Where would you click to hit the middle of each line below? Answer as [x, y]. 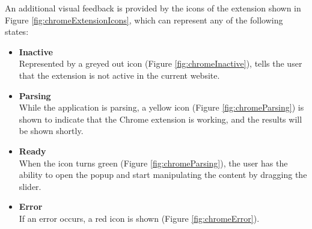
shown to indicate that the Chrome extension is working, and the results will [161, 119]
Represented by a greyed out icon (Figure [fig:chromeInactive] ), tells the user [161, 63]
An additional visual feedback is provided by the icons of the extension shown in [153, 8]
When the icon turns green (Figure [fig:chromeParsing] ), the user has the [153, 163]
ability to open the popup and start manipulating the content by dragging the [163, 175]
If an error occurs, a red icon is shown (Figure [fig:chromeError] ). [139, 218]
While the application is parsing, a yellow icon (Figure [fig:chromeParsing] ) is [161, 107]
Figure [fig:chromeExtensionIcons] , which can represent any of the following [144, 20]
